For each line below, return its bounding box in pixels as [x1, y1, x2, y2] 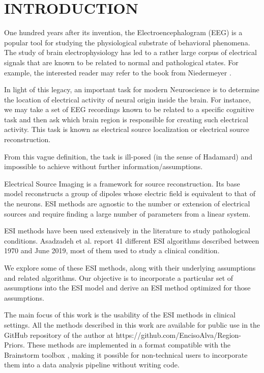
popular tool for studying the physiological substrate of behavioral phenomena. [4, 37, 250, 47]
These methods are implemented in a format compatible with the [27, 339, 231, 350]
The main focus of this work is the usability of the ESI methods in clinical [4, 309, 236, 320]
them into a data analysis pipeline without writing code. [4, 359, 180, 370]
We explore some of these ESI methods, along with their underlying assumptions [4, 262, 256, 273]
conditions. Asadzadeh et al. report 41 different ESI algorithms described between [4, 235, 259, 246]
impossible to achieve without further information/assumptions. [4, 161, 203, 172]
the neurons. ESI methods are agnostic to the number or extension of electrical [4, 198, 250, 209]
